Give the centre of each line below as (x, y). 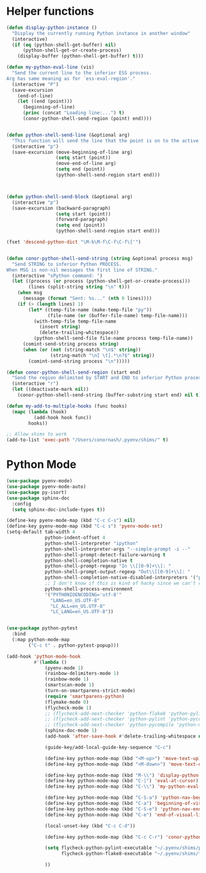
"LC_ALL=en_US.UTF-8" (78, 606)
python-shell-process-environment (89, 589)
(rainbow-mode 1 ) (67, 679)
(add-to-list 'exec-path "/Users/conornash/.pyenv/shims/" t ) (87, 440)
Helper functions (50, 11)
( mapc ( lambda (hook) (40, 412)
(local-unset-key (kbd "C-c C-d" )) (90, 826)
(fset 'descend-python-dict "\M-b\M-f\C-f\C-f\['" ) (74, 242)
